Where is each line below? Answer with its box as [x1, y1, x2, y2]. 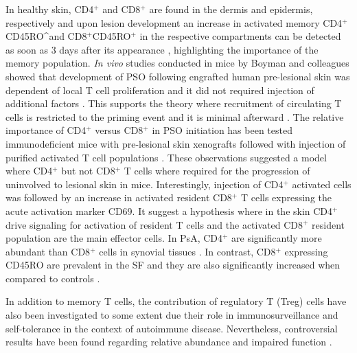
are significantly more [231, 231, 322, 245]
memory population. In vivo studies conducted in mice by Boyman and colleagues [5, 56, 349, 70]
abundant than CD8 [5, 244, 91, 258]
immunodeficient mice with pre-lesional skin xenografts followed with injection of [5, 136, 346, 150]
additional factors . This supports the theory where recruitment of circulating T [5, 96, 342, 111]
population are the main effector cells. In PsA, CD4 [5, 231, 222, 245]
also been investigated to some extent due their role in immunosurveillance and [5, 308, 338, 322]
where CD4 [5, 163, 53, 178]
